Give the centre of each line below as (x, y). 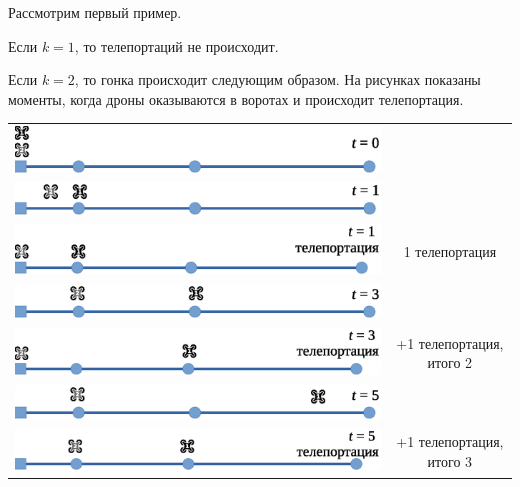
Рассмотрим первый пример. (95, 12)
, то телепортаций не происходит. (176, 45)
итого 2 (450, 362)
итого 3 (450, 460)
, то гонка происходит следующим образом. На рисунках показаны (277, 79)
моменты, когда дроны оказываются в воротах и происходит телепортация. (236, 98)
